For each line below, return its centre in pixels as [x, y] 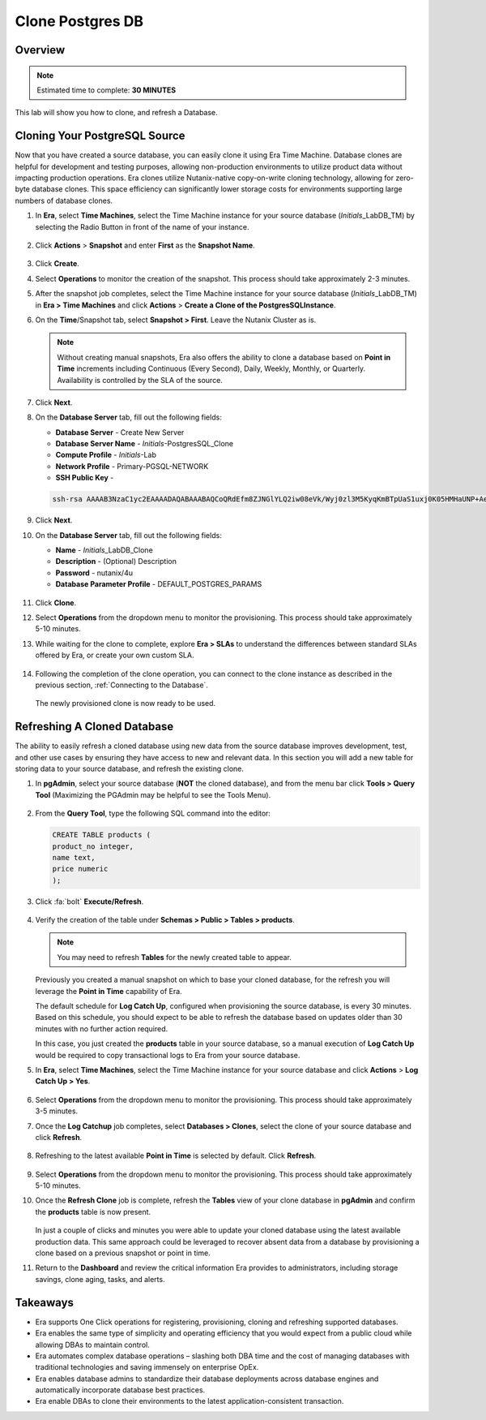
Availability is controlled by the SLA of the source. [140, 380]
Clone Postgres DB [79, 21]
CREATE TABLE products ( [102, 835]
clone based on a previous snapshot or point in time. [123, 1253]
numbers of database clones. [64, 200]
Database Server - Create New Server [120, 432]
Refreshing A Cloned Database [94, 727]
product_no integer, [93, 846]
